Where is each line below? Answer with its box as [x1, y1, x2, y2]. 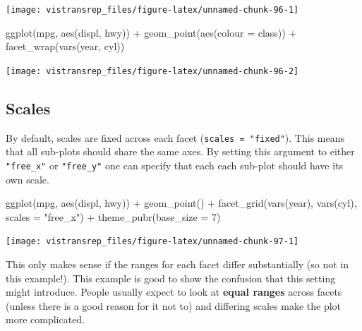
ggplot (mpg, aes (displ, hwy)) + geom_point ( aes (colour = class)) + [6, 25, 297, 40]
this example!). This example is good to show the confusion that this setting [6, 270, 336, 285]
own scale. [6, 171, 49, 186]
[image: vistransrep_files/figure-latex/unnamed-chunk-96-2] [6, 66, 299, 76]
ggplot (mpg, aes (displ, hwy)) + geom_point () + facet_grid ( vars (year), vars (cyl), [6, 195, 357, 210]
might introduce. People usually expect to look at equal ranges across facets [6, 284, 342, 299]
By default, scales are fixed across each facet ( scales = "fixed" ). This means [6, 130, 344, 145]
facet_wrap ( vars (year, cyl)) [6, 39, 125, 54]
